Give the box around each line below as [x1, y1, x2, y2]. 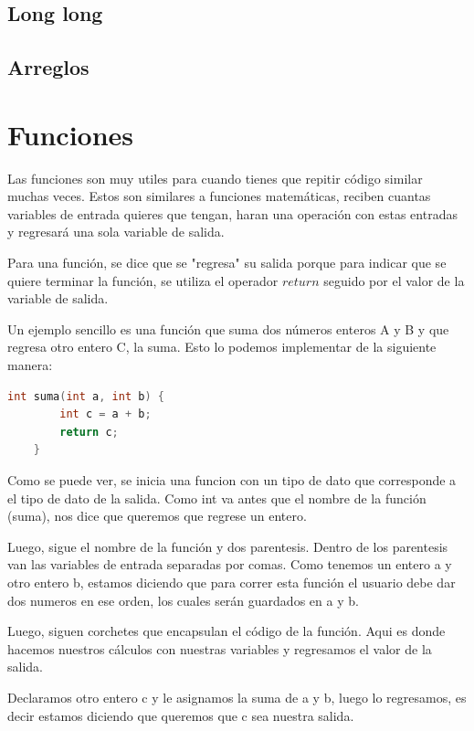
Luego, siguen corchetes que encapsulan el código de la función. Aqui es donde [7, 621, 446, 641]
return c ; [59, 425, 119, 439]
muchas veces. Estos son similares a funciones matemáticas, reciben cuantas [7, 186, 431, 206]
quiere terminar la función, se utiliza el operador [7, 270, 279, 290]
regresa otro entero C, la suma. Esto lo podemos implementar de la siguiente [7, 337, 437, 356]
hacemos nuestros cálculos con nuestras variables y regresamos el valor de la [7, 639, 432, 658]
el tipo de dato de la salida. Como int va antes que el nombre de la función [7, 488, 427, 507]
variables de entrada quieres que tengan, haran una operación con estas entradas [7, 204, 458, 223]
